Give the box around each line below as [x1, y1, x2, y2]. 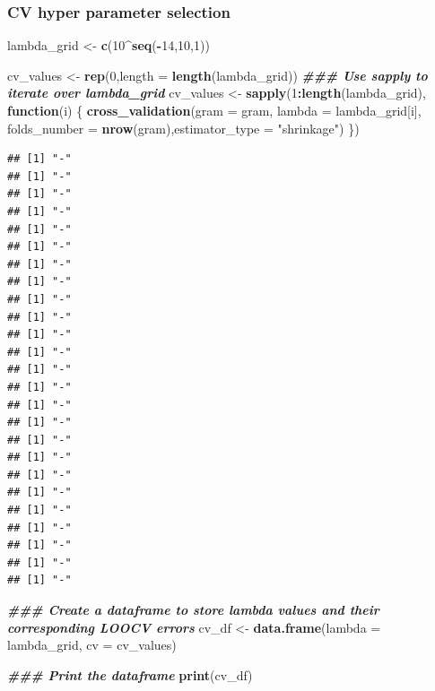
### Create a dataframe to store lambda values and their [7, 600, 379, 619]
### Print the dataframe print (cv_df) [7, 665, 253, 684]
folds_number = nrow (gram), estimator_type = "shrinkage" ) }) [7, 118, 360, 137]
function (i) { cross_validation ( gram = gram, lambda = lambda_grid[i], [7, 101, 422, 119]
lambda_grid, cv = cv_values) [7, 635, 177, 654]
